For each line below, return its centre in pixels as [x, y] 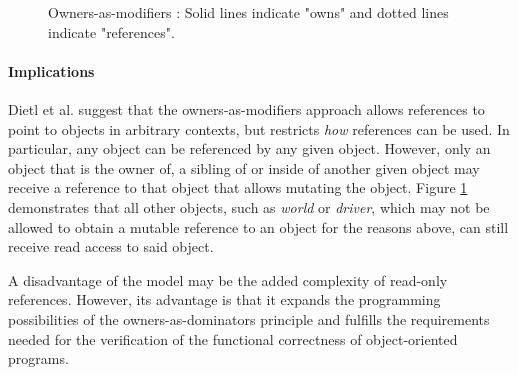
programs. [38, 358]
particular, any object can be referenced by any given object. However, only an [249, 148]
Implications [51, 70]
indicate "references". [111, 31]
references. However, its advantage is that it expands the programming [224, 299]
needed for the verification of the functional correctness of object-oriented [233, 338]
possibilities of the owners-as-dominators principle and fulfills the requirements [249, 318]
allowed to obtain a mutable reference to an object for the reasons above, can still [258, 226]
